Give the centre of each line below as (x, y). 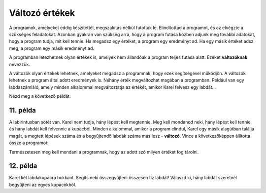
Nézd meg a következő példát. (40, 96)
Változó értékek (42, 13)
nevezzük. (20, 64)
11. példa (23, 110)
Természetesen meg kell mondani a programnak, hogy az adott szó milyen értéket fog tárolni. (104, 152)
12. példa (23, 166)
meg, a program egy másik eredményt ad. (52, 48)
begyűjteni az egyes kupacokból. (43, 185)
